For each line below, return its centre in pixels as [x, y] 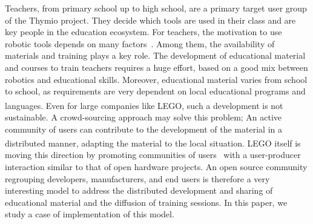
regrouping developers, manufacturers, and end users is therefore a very [137, 178]
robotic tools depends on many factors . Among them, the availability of [140, 43]
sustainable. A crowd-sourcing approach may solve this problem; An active [143, 117]
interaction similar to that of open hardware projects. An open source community [156, 167]
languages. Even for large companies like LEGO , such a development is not [144, 105]
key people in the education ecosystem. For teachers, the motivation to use [143, 32]
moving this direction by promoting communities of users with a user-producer [153, 155]
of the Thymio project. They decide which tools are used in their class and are [150, 20]
